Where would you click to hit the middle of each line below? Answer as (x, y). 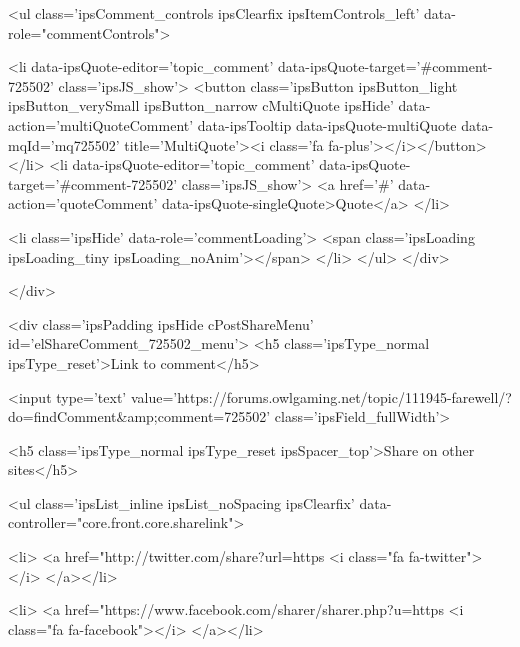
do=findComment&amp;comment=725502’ (139, 416)
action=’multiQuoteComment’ (101, 124)
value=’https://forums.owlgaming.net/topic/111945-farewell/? (321, 396)
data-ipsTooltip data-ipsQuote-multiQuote (327, 124)
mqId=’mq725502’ (64, 144)
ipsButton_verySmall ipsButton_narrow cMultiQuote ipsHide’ (201, 105)
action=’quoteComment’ (83, 203)
